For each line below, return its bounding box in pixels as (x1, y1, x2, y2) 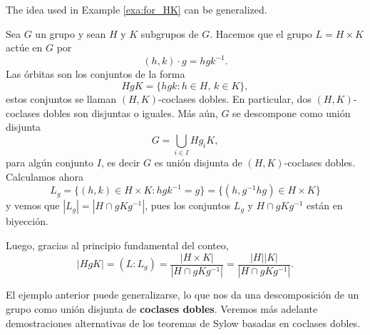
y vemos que (6, 198, 60, 213)
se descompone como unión (232, 105, 351, 120)
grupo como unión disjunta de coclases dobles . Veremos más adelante (6, 301, 318, 316)
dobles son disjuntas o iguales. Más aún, (43, 105, 218, 120)
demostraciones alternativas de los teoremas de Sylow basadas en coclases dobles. (6, 315, 361, 330)
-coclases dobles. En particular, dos (158, 91, 312, 106)
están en (307, 198, 343, 213)
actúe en (6, 40, 43, 55)
